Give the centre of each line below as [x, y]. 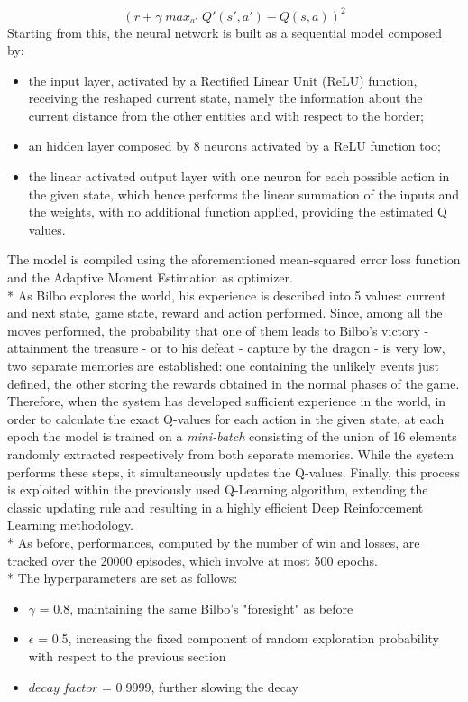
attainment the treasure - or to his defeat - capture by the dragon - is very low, [226, 348]
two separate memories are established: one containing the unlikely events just [223, 365]
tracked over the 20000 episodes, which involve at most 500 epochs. [193, 560]
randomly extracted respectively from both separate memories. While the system [231, 453]
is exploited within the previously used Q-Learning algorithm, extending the [218, 490]
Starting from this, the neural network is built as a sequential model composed [225, 32]
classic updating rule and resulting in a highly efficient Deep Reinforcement [216, 507]
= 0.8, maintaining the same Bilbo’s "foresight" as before [196, 608]
